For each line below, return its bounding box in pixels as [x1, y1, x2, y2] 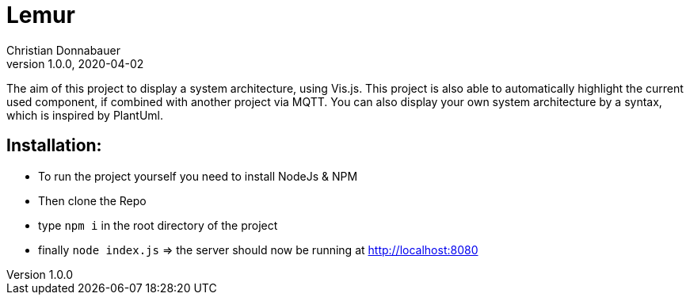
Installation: [6, 135, 102, 156]
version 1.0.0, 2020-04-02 [6, 56, 144, 70]
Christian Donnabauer [6, 43, 120, 57]
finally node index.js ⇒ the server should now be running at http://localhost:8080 [38, 242, 478, 257]
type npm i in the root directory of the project [38, 218, 278, 232]
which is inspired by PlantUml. [6, 108, 164, 122]
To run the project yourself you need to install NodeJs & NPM [38, 169, 358, 183]
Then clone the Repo [38, 193, 147, 208]
